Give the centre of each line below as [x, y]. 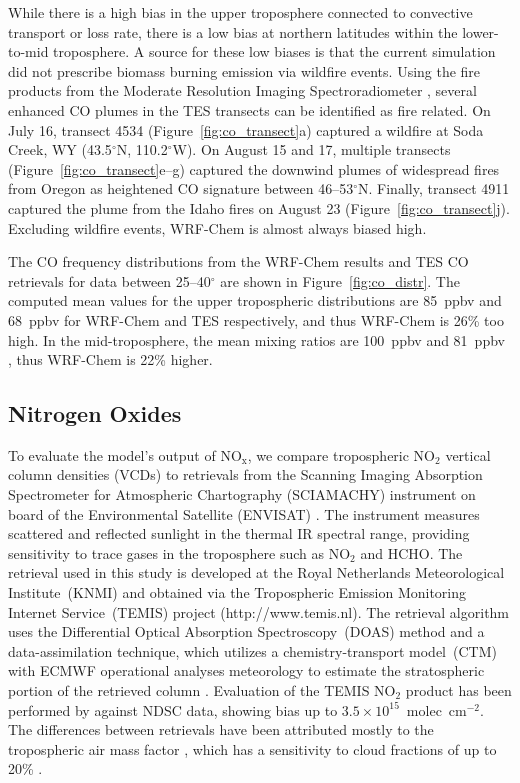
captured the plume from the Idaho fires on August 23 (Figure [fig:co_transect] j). [259, 207]
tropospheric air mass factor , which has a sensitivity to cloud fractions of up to [252, 748]
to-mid [28, 51]
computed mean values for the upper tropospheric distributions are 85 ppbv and [255, 300]
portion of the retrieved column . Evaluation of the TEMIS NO [202, 690]
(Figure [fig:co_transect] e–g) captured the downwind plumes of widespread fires [254, 168]
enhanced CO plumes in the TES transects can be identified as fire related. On [249, 109]
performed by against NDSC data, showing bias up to [173, 709]
